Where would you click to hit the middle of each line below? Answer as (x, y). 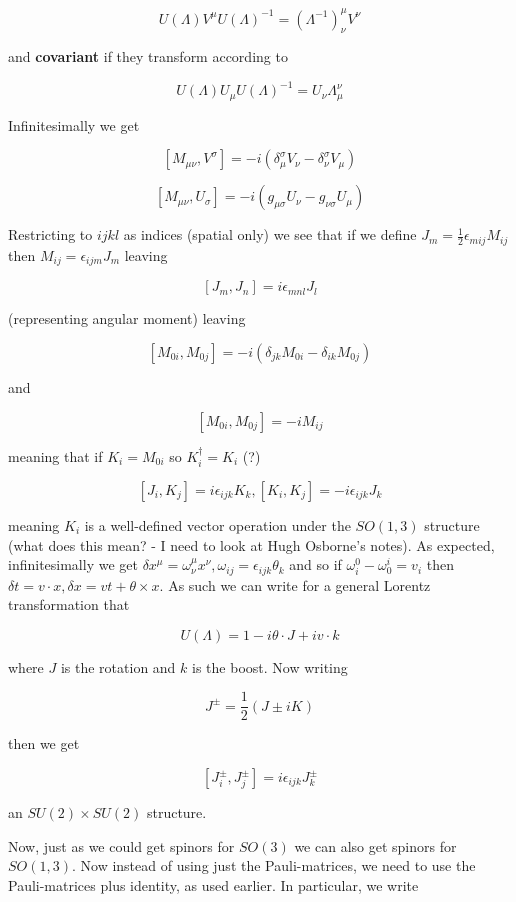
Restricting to (50, 234)
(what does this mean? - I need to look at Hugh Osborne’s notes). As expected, (251, 544)
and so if (315, 564)
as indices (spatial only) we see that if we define (270, 234)
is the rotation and (118, 666)
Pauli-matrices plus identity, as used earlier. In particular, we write (213, 884)
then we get (44, 743)
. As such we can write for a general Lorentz (295, 584)
